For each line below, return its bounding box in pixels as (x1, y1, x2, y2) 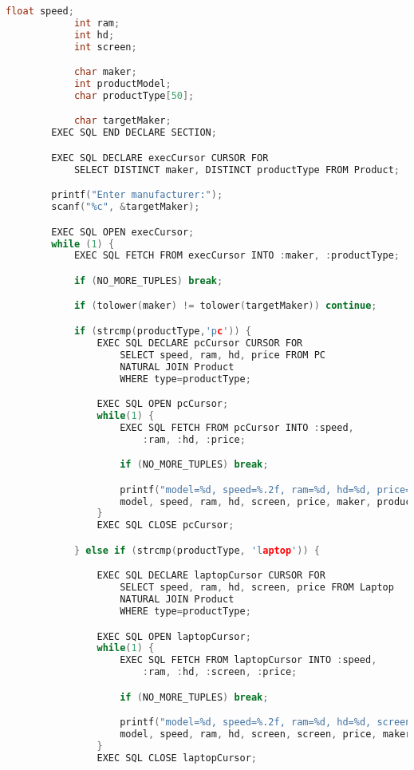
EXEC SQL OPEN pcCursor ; (97, 398, 229, 410)
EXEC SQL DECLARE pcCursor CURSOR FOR (97, 337, 303, 349)
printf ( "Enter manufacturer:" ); (51, 189, 223, 201)
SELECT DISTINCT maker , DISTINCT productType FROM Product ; (73, 164, 400, 176)
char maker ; (73, 66, 137, 78)
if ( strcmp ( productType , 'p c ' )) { (73, 326, 251, 337)
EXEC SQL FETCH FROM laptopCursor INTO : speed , (120, 654, 377, 666)
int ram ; (73, 17, 120, 29)
